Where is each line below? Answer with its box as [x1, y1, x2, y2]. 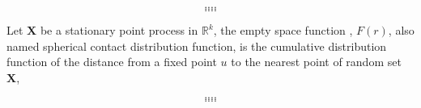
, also [388, 22, 415, 38]
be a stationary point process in [40, 22, 198, 38]
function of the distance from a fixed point [6, 53, 217, 70]
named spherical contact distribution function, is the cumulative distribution [6, 37, 387, 54]
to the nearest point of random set [231, 53, 402, 70]
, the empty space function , [213, 22, 353, 38]
